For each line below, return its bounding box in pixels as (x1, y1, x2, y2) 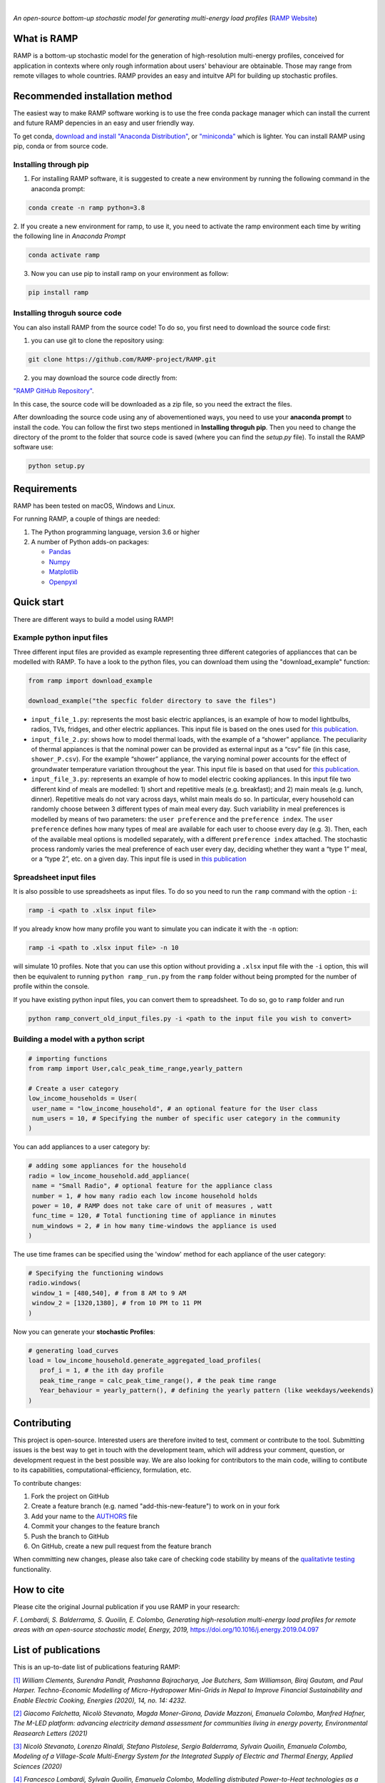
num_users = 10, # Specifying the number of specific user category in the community (32, 1115, 341, 1123)
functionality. (13, 1565, 52, 1573)
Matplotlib (48, 568, 78, 576)
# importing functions (28, 1054, 108, 1063)
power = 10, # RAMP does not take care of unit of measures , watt (32, 1202, 273, 1210)
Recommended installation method (13, 90, 173, 102)
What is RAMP (13, 33, 78, 45)
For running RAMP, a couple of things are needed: (13, 514, 160, 523)
